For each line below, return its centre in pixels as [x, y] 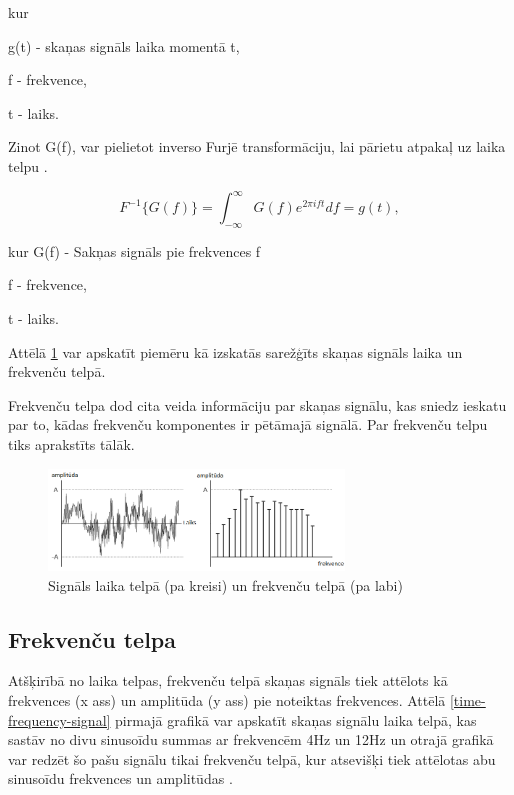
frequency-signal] [59, 719]
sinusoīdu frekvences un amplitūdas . [120, 778]
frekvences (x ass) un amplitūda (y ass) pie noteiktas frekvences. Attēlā [227, 700]
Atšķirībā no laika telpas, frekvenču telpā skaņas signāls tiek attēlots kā [228, 680]
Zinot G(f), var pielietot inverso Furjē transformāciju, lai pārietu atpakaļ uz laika [257, 146]
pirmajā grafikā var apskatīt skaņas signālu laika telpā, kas [296, 719]
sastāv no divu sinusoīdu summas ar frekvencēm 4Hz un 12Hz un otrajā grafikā [251, 739]
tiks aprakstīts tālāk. [71, 444]
